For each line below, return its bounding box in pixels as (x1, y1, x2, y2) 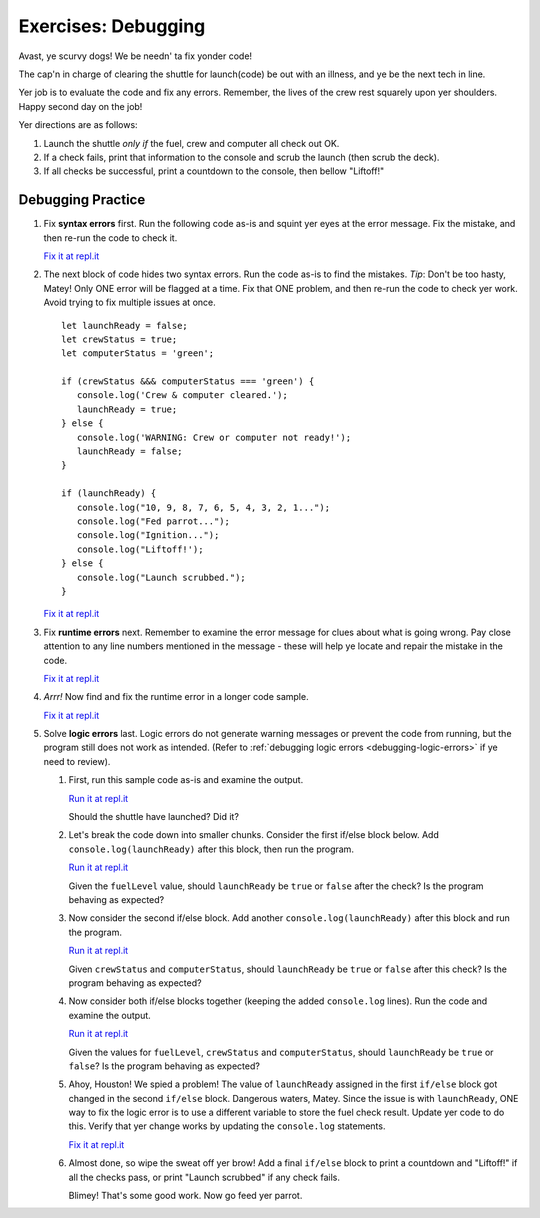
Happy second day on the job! (18, 100, 143, 112)
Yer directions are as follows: (18, 119, 139, 131)
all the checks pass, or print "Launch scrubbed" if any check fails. (68, 1171, 340, 1183)
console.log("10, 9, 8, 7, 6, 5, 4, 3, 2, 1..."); (76, 501, 330, 513)
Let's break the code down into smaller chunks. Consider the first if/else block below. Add (68, 829, 439, 841)
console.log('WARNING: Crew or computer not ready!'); (76, 431, 352, 443)
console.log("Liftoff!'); (76, 543, 204, 555)
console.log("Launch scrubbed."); (76, 571, 247, 583)
